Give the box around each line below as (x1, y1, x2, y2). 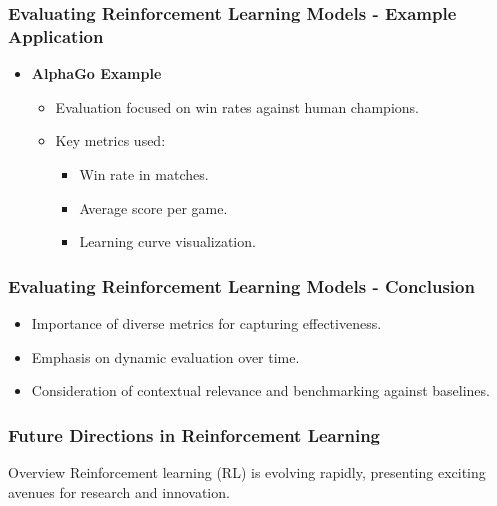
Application (8, 23, 104, 48)
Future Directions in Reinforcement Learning (8, 422, 381, 447)
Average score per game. (79, 197, 228, 218)
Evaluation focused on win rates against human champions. (55, 96, 419, 117)
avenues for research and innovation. (8, 481, 230, 502)
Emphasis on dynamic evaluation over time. (31, 346, 300, 367)
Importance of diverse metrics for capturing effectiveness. (31, 312, 382, 333)
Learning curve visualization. (79, 231, 256, 252)
